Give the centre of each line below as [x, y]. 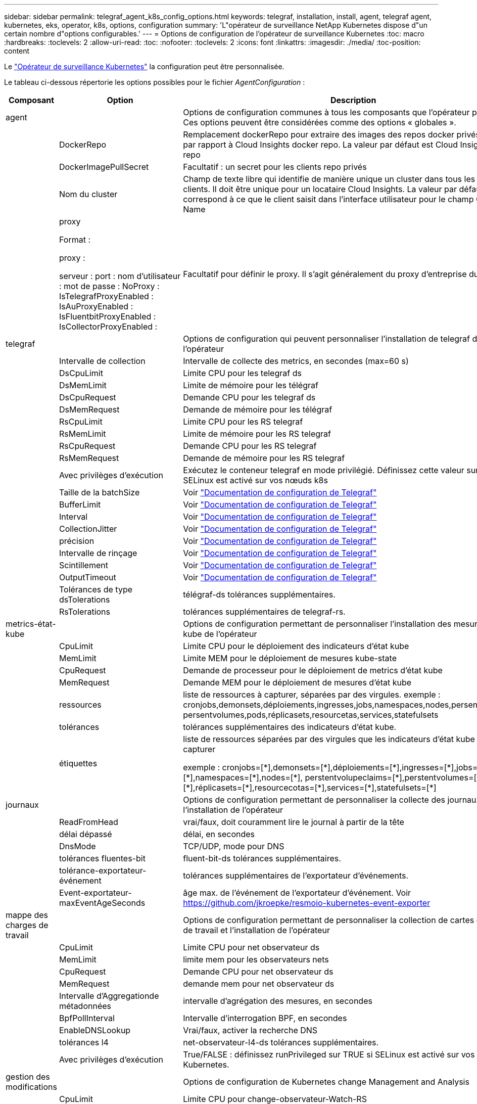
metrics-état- [31, 624]
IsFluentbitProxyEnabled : [107, 316]
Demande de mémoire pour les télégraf [258, 409]
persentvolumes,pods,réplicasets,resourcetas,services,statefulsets [311, 715]
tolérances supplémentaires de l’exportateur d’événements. [296, 876]
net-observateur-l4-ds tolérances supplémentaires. [281, 1042]
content [17, 51]
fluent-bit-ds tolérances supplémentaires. [262, 858]
